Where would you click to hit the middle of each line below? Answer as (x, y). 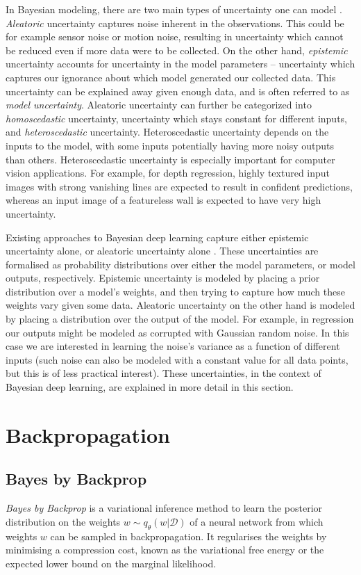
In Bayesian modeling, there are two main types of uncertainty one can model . (174, 9)
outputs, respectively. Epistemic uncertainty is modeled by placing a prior (163, 278)
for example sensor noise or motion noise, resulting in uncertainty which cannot (175, 37)
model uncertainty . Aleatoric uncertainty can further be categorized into (159, 105)
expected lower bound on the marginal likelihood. (111, 563)
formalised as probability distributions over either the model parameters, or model (180, 264)
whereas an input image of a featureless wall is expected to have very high (163, 200)
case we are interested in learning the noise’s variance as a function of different (173, 346)
